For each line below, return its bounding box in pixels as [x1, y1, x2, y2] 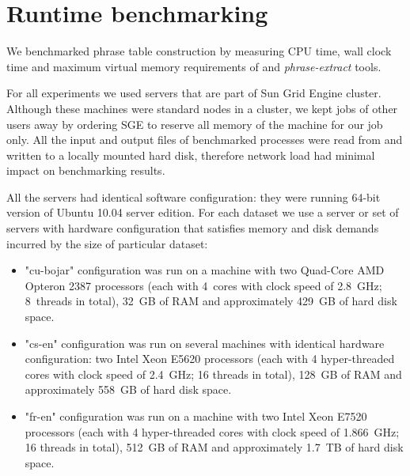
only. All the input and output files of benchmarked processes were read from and [6, 131, 403, 148]
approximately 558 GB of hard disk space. [25, 381, 232, 398]
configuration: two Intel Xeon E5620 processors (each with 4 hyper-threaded [25, 350, 395, 367]
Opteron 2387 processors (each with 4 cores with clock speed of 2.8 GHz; [25, 277, 382, 293]
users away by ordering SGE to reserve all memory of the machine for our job [6, 115, 383, 132]
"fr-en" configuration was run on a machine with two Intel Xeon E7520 [25, 408, 367, 424]
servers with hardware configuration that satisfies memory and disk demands [6, 220, 379, 236]
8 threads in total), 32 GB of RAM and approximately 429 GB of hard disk [25, 293, 397, 309]
